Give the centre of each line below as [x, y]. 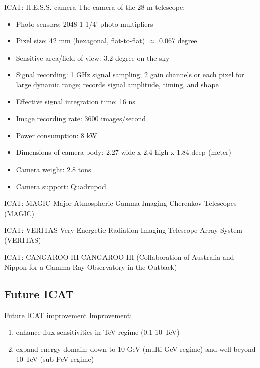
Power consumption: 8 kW [57, 135]
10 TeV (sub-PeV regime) [55, 359]
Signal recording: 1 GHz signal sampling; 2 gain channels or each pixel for [130, 74]
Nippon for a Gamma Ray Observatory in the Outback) [91, 267]
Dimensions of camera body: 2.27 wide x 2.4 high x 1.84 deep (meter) [124, 152]
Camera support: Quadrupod [61, 186]
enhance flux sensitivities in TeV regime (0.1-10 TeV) [98, 332]
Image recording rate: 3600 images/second [81, 118]
